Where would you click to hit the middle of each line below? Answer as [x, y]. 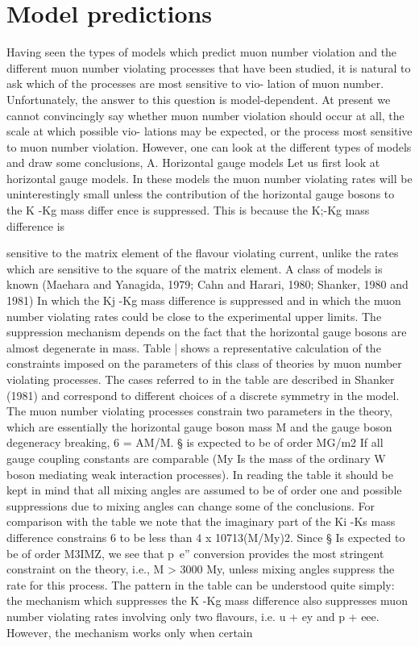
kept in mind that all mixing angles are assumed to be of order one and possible [204, 490]
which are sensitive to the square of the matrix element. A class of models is [195, 268]
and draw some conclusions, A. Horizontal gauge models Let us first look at [193, 163]
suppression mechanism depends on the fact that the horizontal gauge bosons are [207, 332]
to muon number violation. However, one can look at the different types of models [209, 146]
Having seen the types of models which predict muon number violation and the [202, 52]
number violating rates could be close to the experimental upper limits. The [194, 316]
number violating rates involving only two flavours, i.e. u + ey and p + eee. [193, 616]
